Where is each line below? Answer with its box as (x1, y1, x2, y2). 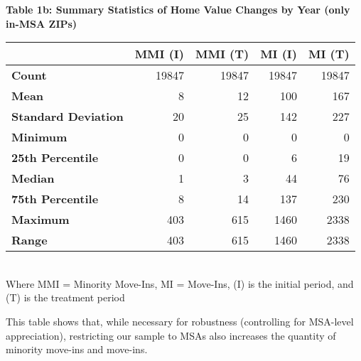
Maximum (11, 211, 70, 228)
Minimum (11, 129, 68, 146)
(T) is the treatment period (6, 290, 125, 305)
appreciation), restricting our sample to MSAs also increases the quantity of (6, 328, 336, 343)
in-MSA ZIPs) (6, 16, 77, 31)
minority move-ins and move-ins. (6, 342, 148, 357)
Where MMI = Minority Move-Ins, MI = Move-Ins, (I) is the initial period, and (6, 276, 354, 291)
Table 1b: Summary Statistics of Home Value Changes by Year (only (6, 2, 350, 16)
